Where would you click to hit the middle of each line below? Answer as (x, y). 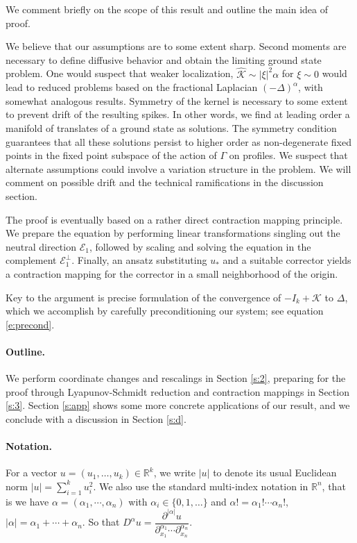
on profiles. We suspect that (288, 155)
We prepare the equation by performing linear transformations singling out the (173, 233)
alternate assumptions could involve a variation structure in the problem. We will (178, 168)
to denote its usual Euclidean (275, 473)
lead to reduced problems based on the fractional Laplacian (132, 87)
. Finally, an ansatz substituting (139, 260)
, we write (175, 473)
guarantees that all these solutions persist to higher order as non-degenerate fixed (178, 141)
